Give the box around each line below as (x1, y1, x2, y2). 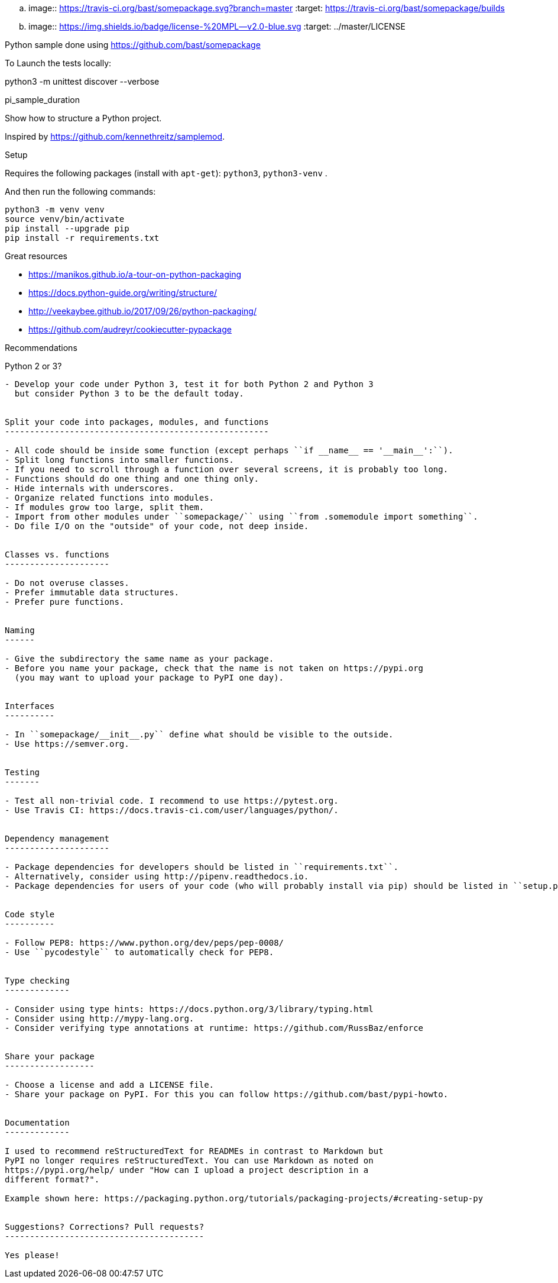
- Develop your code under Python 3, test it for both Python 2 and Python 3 (5, 379, 374, 389)
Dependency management (5, 834, 110, 843)
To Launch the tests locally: (5, 58, 112, 68)
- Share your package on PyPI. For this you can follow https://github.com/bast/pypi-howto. (5, 1089, 449, 1099)
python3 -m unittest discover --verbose (5, 76, 160, 86)
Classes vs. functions (5, 550, 110, 559)
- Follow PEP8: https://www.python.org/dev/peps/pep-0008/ (5, 938, 284, 947)
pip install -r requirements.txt (5, 233, 160, 243)
